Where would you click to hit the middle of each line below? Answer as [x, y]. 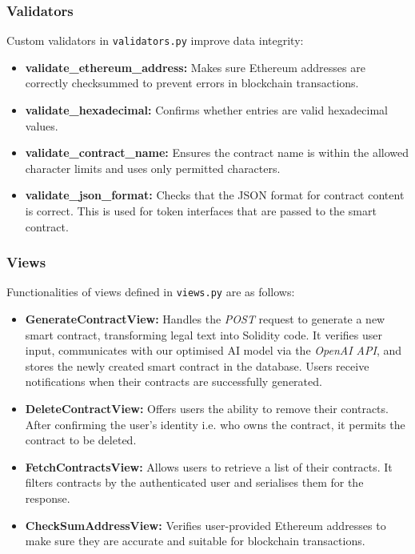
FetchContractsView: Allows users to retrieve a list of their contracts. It [209, 466]
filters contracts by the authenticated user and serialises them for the [194, 482]
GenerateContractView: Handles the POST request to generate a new [205, 319]
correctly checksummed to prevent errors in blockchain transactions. [192, 83]
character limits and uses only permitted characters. [153, 168]
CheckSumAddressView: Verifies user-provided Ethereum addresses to [206, 525]
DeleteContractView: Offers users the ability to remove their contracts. [207, 409]
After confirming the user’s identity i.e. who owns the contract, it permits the [215, 424]
